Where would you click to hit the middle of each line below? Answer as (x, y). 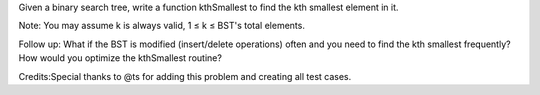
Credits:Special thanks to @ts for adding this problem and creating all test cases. (185, 76)
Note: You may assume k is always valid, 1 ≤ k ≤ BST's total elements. (161, 26)
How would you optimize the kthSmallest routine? (120, 58)
